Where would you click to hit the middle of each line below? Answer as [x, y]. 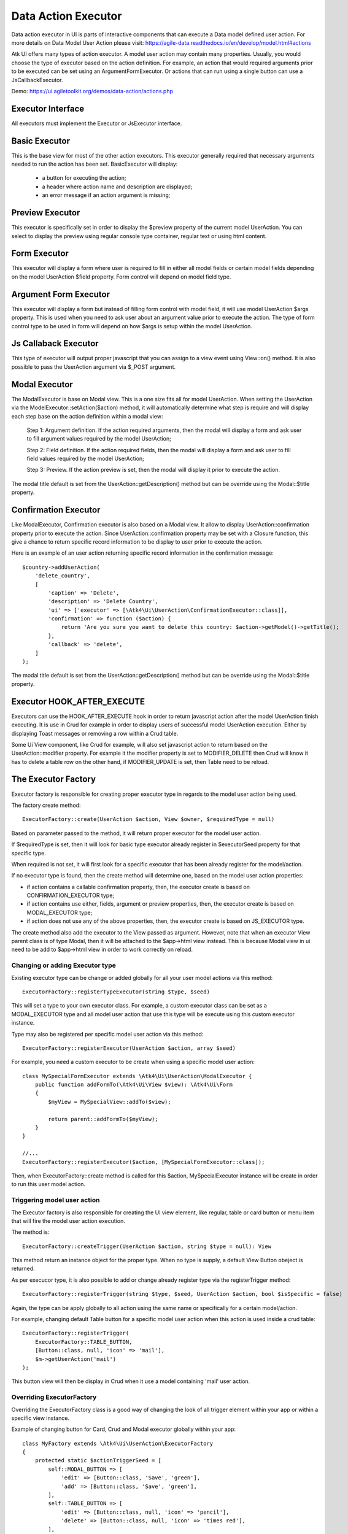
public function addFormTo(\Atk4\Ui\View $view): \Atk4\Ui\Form [133, 1085]
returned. [23, 1269]
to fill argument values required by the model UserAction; [99, 439]
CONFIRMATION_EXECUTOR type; [71, 895]
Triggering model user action [56, 1200]
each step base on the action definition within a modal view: [87, 416]
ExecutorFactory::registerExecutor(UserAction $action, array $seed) [129, 1048]
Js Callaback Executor [55, 344]
